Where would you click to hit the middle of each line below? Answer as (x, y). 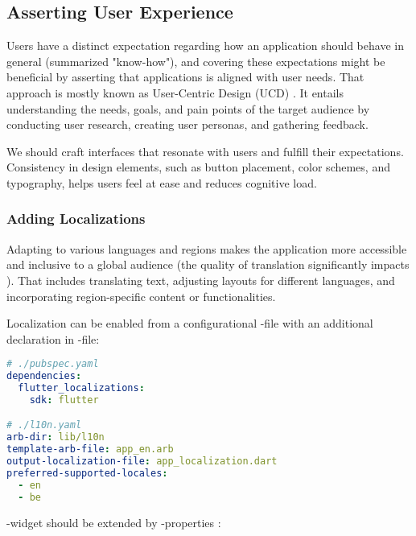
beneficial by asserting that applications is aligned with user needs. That (185, 77)
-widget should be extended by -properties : (114, 522)
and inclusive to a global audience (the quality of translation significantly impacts (208, 264)
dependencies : (44, 376)
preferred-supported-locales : (87, 473)
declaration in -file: (53, 338)
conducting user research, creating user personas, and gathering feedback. (187, 124)
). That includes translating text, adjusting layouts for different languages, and (201, 280)
